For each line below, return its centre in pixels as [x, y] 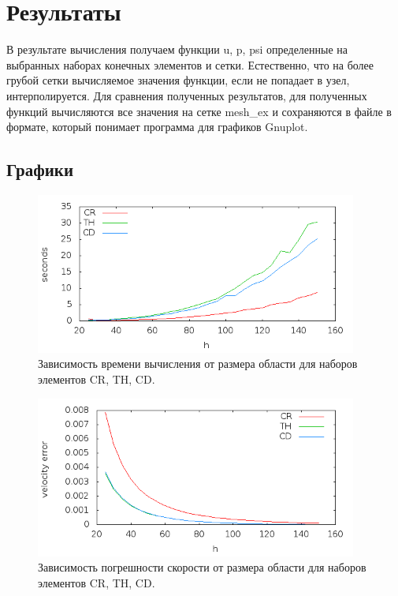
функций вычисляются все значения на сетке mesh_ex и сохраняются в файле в [199, 111]
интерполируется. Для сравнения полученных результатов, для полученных [187, 95]
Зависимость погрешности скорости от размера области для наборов [202, 567]
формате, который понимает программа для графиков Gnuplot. [157, 127]
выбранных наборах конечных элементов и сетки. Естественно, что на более [190, 64]
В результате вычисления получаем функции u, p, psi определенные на [177, 49]
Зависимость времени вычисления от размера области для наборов [198, 364]
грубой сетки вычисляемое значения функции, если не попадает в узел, [178, 80]
